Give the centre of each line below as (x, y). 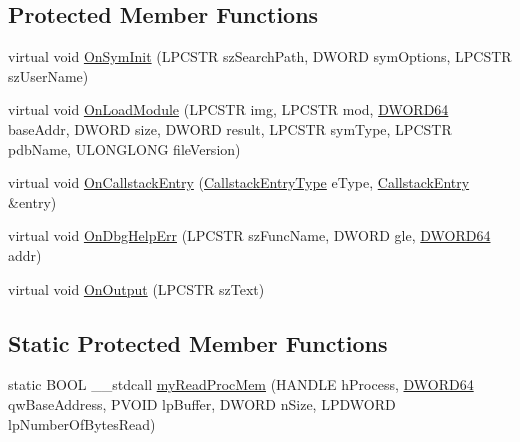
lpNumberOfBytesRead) (82, 423)
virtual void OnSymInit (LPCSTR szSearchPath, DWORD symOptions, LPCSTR (260, 56)
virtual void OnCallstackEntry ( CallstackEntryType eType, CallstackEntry (239, 182)
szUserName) (48, 75)
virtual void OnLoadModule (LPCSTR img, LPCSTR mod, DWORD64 (228, 109)
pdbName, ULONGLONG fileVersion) (124, 148)
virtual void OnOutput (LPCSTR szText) (136, 288)
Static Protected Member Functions (198, 342)
